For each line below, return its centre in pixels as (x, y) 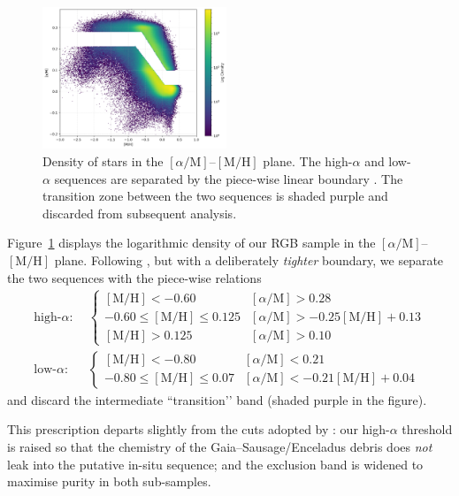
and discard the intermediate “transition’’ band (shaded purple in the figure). (217, 399)
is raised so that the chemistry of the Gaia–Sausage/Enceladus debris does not (220, 447)
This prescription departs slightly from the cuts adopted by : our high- (199, 429)
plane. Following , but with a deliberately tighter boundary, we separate (249, 260)
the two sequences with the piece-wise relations (134, 277)
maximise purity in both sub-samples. (109, 481)
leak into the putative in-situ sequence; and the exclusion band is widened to (215, 464)
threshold (427, 429)
